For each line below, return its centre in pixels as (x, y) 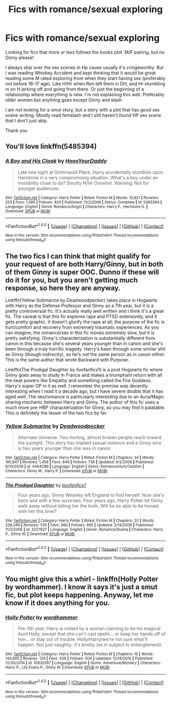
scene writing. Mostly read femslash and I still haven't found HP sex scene (83, 115)
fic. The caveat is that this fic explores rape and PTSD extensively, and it (81, 316)
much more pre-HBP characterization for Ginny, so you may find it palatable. (85, 408)
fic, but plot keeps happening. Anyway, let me (79, 595)
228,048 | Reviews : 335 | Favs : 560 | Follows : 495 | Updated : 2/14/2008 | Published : (80, 525)
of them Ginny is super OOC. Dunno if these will (82, 272)
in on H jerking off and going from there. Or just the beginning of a (75, 89)
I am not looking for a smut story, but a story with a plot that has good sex (83, 110)
